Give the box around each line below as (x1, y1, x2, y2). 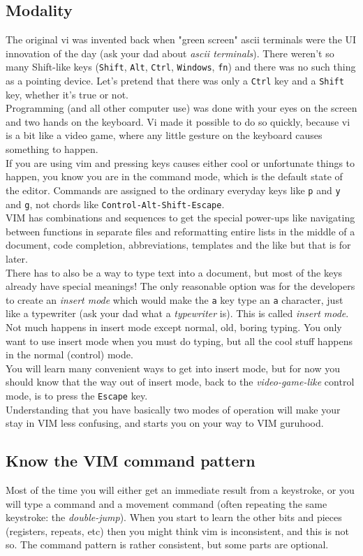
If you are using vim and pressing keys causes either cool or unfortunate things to (6, 155, 355, 170)
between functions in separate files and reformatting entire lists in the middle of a (6, 224, 355, 238)
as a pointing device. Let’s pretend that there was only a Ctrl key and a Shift (6, 73, 344, 88)
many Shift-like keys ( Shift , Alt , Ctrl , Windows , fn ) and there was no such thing (6, 59, 356, 74)
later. (6, 251, 28, 265)
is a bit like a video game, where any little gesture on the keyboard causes (6, 128, 323, 142)
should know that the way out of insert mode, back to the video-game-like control (6, 374, 355, 389)
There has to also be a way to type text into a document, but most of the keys (6, 265, 343, 279)
